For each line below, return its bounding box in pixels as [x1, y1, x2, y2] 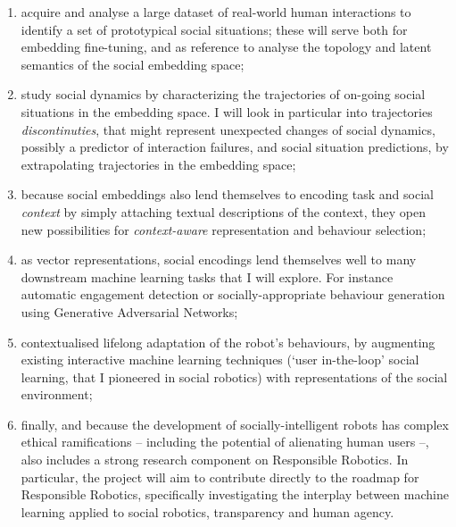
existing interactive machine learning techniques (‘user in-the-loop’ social [21, 350, 419, 369]
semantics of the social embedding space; [21, 54, 245, 73]
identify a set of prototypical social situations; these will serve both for [21, 20, 408, 38]
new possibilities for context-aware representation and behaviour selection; [21, 220, 427, 238]
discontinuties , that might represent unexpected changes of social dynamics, [21, 120, 435, 138]
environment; [21, 385, 93, 404]
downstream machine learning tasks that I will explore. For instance [21, 267, 394, 286]
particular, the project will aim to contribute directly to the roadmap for [21, 467, 419, 486]
